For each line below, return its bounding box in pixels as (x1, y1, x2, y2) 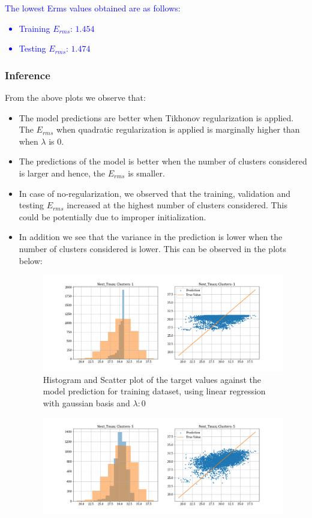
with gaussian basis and (43, 396, 130, 409)
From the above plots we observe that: (5, 91, 146, 103)
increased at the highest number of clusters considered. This (67, 199, 287, 211)
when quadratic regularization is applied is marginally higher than (56, 123, 300, 136)
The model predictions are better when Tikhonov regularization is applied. (19, 111, 294, 124)
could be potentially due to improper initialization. (19, 210, 206, 223)
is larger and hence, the (19, 166, 106, 179)
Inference (5, 67, 50, 82)
